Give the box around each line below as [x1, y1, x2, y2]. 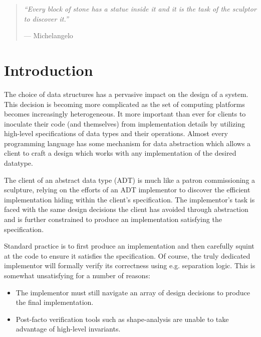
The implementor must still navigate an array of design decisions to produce [16, 287, 250, 297]
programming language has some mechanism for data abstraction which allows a [4, 138, 251, 148]
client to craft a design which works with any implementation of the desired [4, 148, 236, 158]
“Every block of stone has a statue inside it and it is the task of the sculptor [24, 4, 256, 14]
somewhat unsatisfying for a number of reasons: [4, 270, 150, 280]
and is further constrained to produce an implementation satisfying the [4, 214, 222, 224]
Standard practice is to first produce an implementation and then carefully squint [4, 241, 254, 251]
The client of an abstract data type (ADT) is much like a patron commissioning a [4, 174, 255, 185]
